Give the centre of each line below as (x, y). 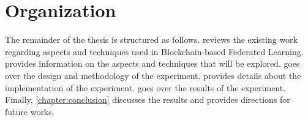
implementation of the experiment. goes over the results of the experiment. (145, 87)
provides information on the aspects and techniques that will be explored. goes (152, 63)
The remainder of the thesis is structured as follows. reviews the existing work (151, 39)
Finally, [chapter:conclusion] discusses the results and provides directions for (148, 99)
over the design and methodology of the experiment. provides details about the (153, 75)
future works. (30, 111)
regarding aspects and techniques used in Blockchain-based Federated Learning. (154, 51)
